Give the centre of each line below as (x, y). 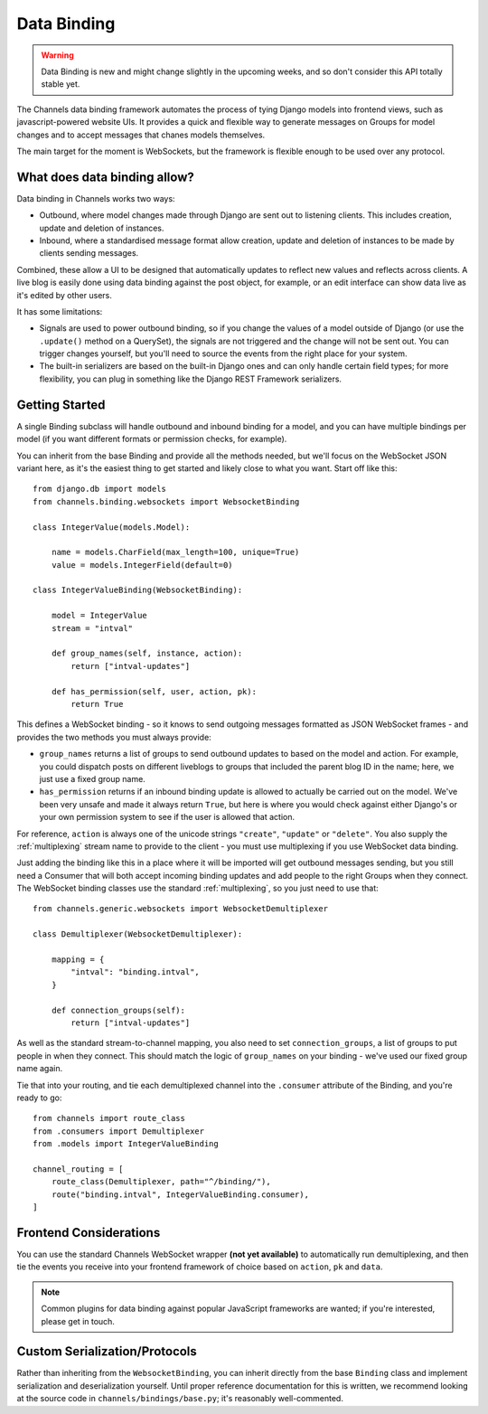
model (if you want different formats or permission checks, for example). (152, 439)
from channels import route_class (109, 1118)
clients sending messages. (89, 253)
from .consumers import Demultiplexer (119, 1131)
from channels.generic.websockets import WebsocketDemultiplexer (181, 909)
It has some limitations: (60, 311)
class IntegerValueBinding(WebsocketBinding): (138, 590)
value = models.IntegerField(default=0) (142, 565)
